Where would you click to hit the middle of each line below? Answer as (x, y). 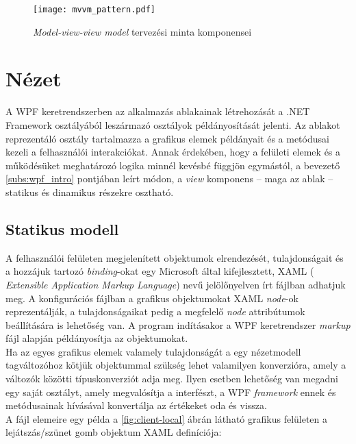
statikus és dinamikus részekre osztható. (90, 192)
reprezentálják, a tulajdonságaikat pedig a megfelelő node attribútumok (155, 311)
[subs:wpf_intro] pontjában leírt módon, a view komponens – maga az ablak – (169, 178)
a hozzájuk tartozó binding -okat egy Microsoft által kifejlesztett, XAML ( (160, 271)
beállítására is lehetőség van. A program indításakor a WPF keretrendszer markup (178, 324)
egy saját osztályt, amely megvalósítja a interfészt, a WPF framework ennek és (171, 392)
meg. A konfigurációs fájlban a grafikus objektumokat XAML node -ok (152, 298)
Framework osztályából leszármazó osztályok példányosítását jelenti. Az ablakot (173, 124)
